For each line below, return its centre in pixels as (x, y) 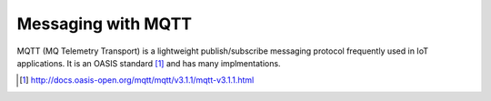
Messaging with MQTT (105, 24)
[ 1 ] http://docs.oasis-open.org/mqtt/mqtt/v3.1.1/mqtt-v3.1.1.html (137, 80)
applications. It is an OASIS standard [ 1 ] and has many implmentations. (149, 63)
